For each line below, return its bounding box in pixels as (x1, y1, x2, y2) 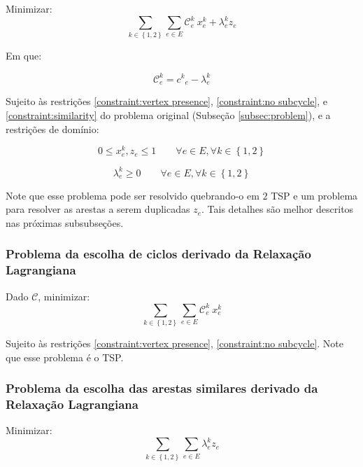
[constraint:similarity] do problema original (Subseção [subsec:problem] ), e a (6, 107, 331, 122)
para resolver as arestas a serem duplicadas (6, 202, 190, 216)
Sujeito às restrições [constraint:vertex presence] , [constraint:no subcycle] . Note (6, 336, 344, 351)
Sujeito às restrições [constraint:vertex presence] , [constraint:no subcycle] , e (6, 94, 328, 109)
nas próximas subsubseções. (6, 215, 124, 230)
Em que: (6, 48, 42, 63)
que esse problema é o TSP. (6, 349, 124, 364)
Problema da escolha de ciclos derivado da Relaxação (6, 245, 311, 263)
